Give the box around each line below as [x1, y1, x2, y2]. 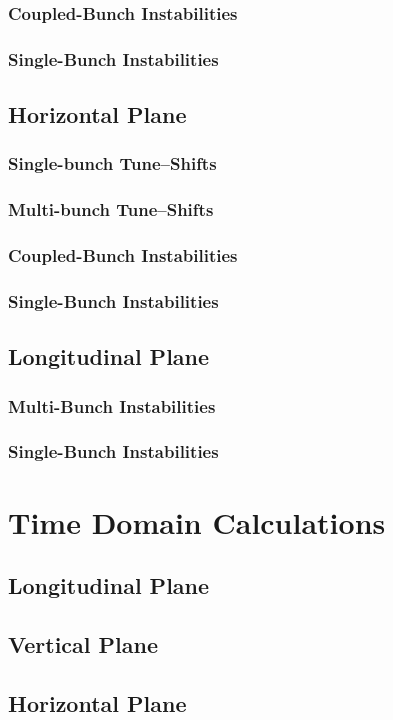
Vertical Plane [8, 628, 158, 659]
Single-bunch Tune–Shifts [8, 151, 217, 176]
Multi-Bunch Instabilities [8, 393, 216, 418]
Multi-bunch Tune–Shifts [8, 197, 214, 222]
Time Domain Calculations [8, 501, 386, 542]
